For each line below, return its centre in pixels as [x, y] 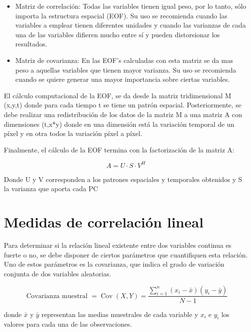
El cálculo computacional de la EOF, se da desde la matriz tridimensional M [118, 95]
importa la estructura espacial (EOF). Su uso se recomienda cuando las [121, 15]
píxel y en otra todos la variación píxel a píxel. [73, 133]
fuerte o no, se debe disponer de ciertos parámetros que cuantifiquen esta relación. [126, 254]
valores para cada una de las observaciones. [68, 324]
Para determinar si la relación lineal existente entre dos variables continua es [118, 245]
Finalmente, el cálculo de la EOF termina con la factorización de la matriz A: [119, 149]
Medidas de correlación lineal [104, 222]
